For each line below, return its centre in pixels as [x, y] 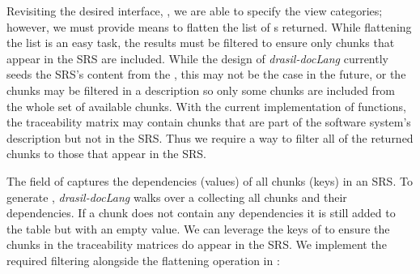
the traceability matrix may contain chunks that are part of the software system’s [209, 122]
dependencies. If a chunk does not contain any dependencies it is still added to [201, 213]
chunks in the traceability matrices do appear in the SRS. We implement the [197, 244]
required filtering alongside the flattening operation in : [143, 260]
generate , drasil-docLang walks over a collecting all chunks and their [177, 197]
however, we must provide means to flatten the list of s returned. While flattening [209, 26]
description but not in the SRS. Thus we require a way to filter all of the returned [210, 137]
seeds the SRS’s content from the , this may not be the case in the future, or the [206, 74]
